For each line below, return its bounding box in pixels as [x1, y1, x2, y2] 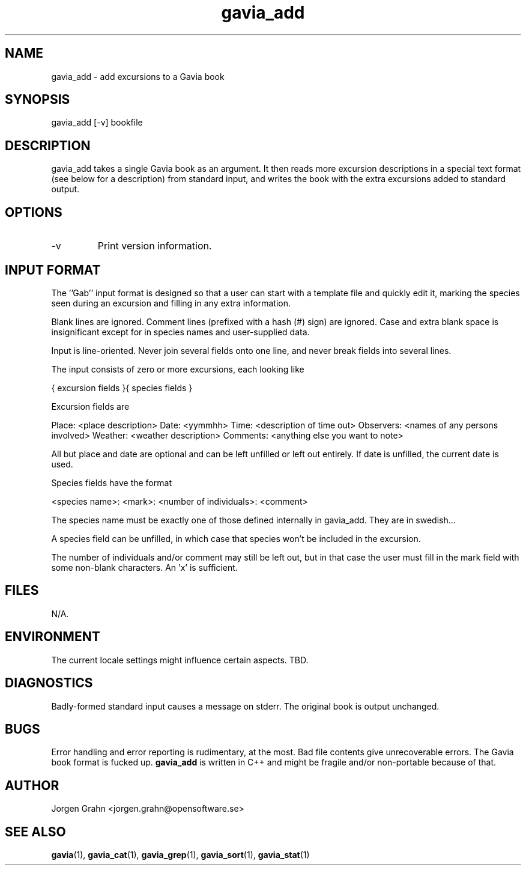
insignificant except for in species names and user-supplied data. [51, 326, 310, 337]
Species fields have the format [51, 477, 172, 488]
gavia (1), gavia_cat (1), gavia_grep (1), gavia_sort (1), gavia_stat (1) [51, 850, 310, 860]
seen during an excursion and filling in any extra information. [51, 297, 291, 308]
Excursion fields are [51, 401, 130, 412]
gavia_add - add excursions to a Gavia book [51, 71, 225, 82]
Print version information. [97, 240, 212, 252]
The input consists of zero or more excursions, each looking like [51, 364, 304, 374]
